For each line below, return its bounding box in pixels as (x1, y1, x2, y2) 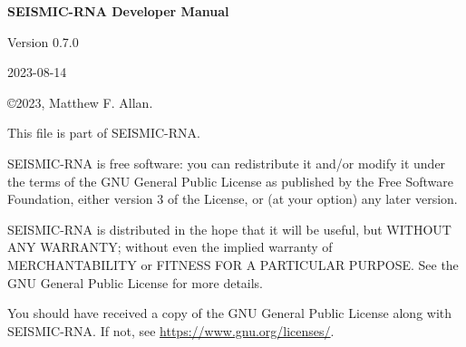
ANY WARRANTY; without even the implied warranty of (7, 237, 333, 256)
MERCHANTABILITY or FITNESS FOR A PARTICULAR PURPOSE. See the (7, 255, 459, 274)
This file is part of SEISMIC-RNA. (7, 123, 200, 142)
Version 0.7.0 (7, 32, 79, 51)
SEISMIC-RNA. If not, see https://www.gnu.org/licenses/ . (7, 321, 335, 340)
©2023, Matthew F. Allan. (7, 92, 153, 111)
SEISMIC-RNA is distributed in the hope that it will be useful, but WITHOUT (7, 219, 451, 238)
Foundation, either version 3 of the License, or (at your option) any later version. (7, 189, 458, 208)
